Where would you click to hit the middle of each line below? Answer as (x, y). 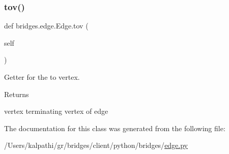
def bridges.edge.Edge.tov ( (46, 26)
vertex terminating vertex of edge (56, 111)
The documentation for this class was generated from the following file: (115, 128)
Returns (17, 94)
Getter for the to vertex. (42, 77)
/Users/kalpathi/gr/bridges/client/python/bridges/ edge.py (96, 145)
